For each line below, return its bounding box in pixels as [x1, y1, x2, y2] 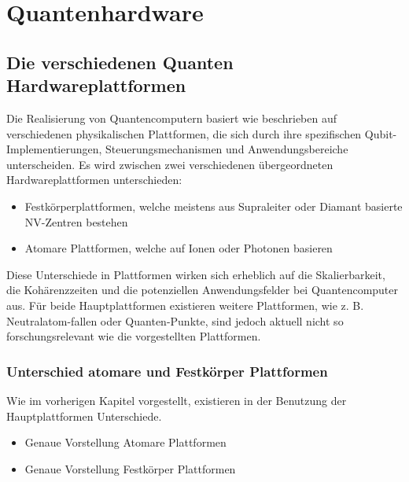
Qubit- [364, 125, 397, 142]
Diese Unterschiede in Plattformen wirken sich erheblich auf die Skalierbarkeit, [6, 266, 385, 282]
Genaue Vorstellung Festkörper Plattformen [24, 460, 236, 476]
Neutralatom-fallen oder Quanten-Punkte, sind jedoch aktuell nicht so [6, 312, 344, 329]
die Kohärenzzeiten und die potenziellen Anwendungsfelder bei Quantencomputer [6, 281, 399, 298]
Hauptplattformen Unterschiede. [6, 407, 162, 424]
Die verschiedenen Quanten [6, 50, 234, 74]
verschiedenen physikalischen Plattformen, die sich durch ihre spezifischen [6, 125, 362, 142]
